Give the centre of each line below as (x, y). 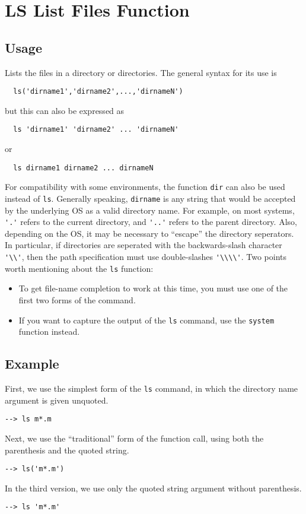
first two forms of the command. (77, 299)
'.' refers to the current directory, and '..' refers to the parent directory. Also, (151, 222)
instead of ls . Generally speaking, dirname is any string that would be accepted (150, 198)
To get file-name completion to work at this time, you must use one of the (153, 288)
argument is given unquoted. (57, 400)
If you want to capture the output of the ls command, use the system (146, 320)
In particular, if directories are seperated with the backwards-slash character (144, 245)
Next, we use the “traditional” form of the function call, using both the (134, 438)
